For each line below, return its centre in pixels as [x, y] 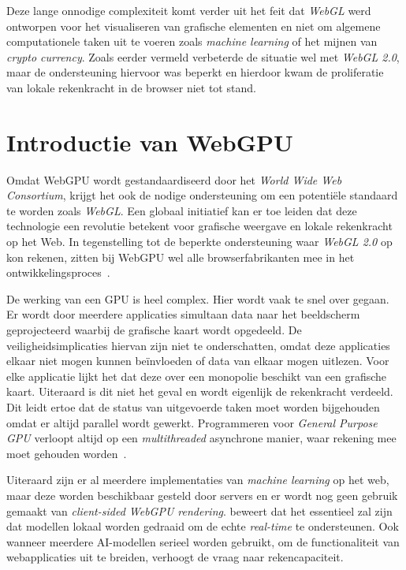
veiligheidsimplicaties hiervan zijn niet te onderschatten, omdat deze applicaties [198, 345]
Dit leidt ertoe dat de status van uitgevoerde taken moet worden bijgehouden [193, 407]
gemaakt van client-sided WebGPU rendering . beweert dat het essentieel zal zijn [199, 510]
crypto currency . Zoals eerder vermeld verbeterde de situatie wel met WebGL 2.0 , [203, 56]
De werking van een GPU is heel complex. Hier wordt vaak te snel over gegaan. [198, 298]
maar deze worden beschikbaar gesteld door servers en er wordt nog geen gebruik [202, 495]
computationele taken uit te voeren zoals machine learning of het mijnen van [192, 41]
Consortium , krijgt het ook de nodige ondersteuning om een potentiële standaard [202, 195]
